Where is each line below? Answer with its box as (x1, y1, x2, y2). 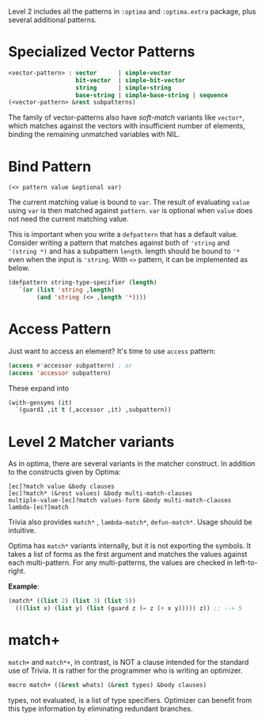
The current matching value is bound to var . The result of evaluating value (8, 197, 251, 207)
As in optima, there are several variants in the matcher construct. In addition (8, 459, 256, 468)
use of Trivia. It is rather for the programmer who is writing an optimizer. (8, 666, 243, 675)
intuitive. (8, 526, 36, 536)
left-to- (234, 558, 259, 567)
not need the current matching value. (8, 214, 129, 224)
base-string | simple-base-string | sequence (75, 91, 228, 99)
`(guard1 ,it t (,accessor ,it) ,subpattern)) (15, 406, 172, 414)
